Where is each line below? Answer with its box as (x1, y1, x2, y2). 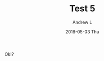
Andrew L (72, 19, 92, 25)
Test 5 (69, 3, 96, 14)
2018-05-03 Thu (65, 29, 100, 34)
